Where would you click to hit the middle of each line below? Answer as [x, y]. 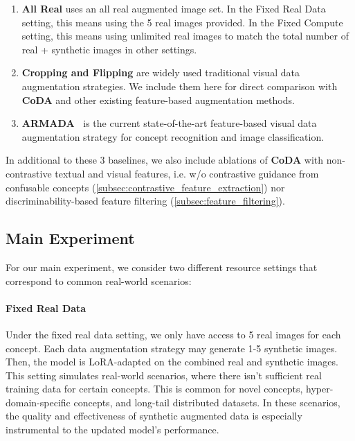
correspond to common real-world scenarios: [99, 280]
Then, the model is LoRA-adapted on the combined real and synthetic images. [172, 362]
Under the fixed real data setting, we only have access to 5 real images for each [173, 334]
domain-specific [38, 402]
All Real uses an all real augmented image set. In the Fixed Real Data [174, 8]
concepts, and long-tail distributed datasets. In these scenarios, [207, 402]
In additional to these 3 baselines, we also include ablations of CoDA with [165, 160]
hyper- [320, 389]
